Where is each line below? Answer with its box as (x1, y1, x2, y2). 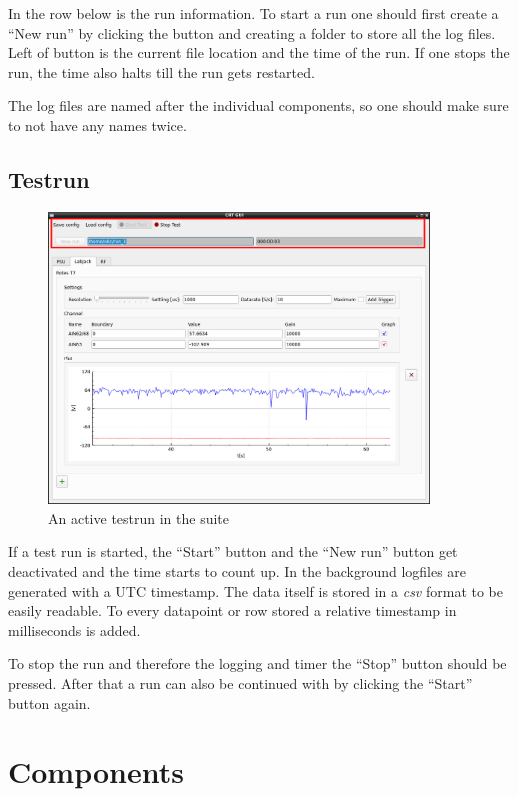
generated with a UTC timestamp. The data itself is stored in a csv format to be (8, 580, 504, 601)
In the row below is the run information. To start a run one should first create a (8, 3, 499, 23)
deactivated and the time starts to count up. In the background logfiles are (8, 561, 467, 582)
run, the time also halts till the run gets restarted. (8, 61, 315, 82)
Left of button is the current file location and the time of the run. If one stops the (8, 42, 510, 63)
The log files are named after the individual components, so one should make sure (8, 95, 509, 116)
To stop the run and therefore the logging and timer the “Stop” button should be (8, 653, 507, 674)
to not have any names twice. (8, 114, 187, 135)
